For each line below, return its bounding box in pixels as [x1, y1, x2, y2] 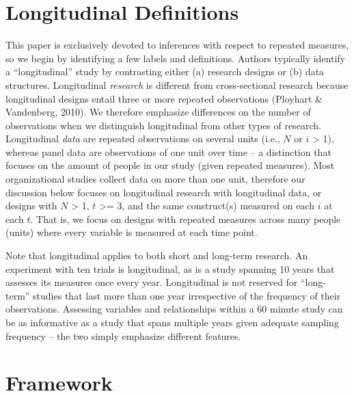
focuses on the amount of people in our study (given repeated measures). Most [5, 158, 335, 172]
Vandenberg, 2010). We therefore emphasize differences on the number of [5, 105, 311, 119]
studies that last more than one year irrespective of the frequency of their [33, 288, 341, 302]
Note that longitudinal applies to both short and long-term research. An [5, 248, 308, 263]
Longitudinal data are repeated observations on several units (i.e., [5, 131, 280, 146]
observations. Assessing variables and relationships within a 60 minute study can [5, 302, 343, 316]
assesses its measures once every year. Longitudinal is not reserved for [5, 275, 298, 289]
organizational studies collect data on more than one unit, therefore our [5, 172, 305, 186]
